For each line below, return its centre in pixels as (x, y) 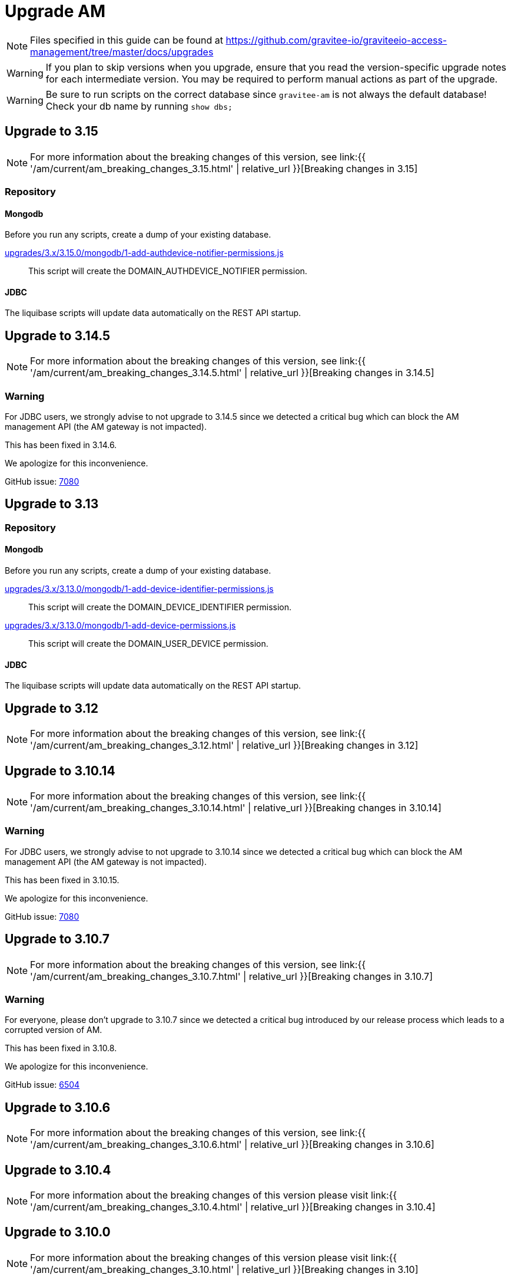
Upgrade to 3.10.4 (58, 1170)
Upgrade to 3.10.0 (58, 1232)
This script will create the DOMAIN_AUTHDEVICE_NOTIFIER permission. (168, 271)
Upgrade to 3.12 (52, 708)
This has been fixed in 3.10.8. (61, 1048)
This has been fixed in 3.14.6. (61, 445)
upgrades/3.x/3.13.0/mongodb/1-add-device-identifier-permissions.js (139, 589)
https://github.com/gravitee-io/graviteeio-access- (336, 40)
